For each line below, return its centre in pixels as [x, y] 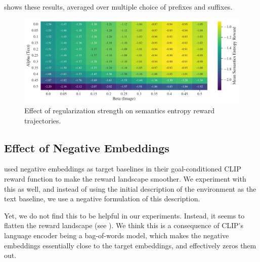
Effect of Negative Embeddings [87, 147]
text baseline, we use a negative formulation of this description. [102, 199]
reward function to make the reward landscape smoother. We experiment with [125, 179]
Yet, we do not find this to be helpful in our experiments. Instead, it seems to [124, 215]
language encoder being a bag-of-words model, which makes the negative [117, 235]
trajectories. [43, 120]
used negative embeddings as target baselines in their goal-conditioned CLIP [123, 169]
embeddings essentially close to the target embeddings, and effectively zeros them [130, 245]
